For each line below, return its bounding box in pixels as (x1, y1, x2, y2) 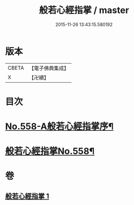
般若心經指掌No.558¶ (5, 146, 95, 157)
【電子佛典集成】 (28, 65, 69, 72)
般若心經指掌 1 (5, 191, 49, 200)
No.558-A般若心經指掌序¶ (5, 121, 114, 132)
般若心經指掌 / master (39, 5, 129, 16)
